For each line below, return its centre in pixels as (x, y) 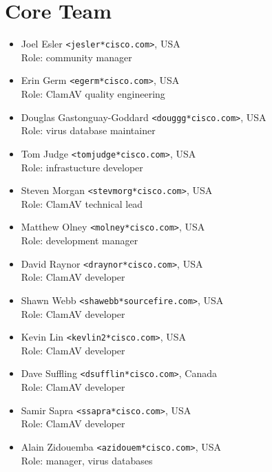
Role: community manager (76, 57)
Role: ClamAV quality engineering (93, 94)
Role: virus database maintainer (88, 130)
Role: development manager (80, 240)
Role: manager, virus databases (87, 460)
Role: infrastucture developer (82, 167)
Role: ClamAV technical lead (82, 203)
